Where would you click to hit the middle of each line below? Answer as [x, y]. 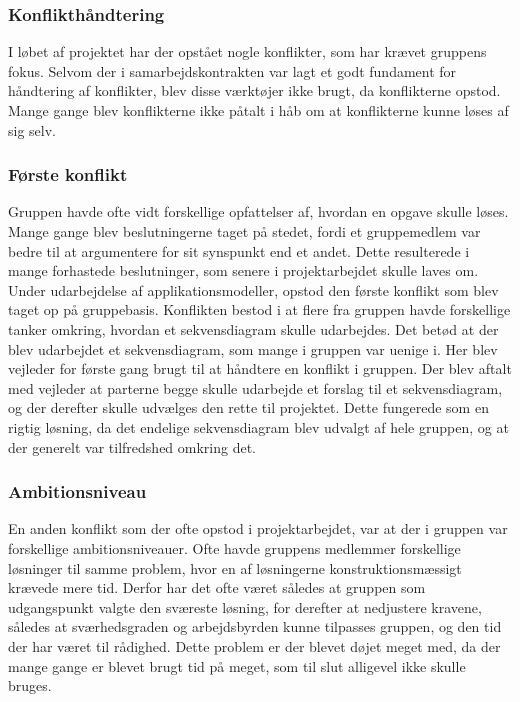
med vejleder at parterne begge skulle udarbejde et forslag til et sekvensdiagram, [255, 387]
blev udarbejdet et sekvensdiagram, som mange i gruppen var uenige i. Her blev [253, 348]
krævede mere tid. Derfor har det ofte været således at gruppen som [217, 587]
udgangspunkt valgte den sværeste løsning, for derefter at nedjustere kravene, [245, 606]
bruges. [30, 685]
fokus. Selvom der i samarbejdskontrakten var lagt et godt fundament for [232, 70]
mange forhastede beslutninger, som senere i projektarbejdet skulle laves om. [243, 270]
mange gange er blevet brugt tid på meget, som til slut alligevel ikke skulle [237, 665]
